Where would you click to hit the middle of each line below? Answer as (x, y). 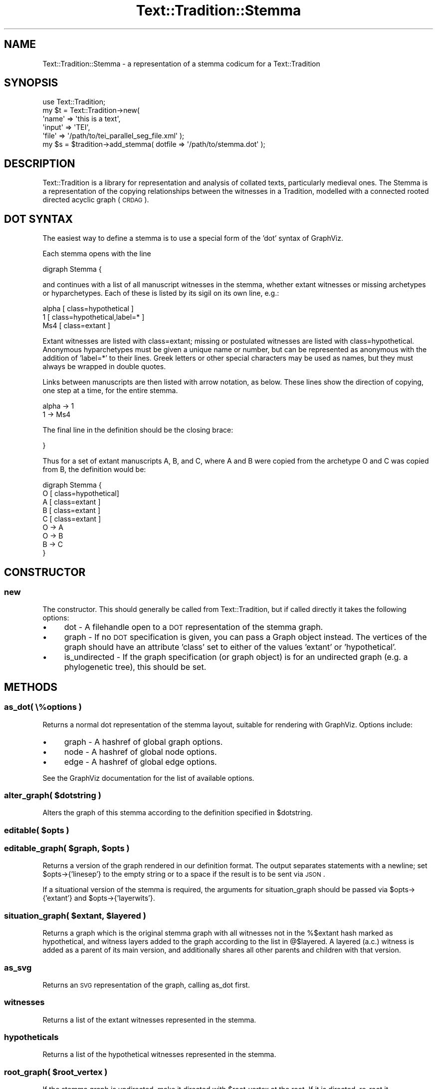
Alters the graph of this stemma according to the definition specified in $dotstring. (178, 813)
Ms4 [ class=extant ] (76, 326)
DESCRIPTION (40, 163)
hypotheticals (31, 1037)
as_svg (18, 967)
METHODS (31, 687)
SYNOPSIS (31, 83)
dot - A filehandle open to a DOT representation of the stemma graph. (194, 627)
